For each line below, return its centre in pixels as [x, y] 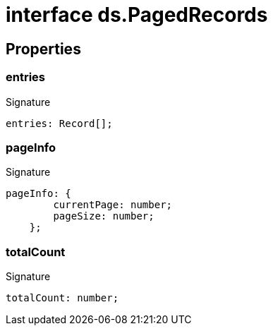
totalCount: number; [62, 298]
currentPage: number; [113, 205]
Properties [43, 49]
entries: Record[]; [59, 123]
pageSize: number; [104, 216]
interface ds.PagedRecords [137, 15]
